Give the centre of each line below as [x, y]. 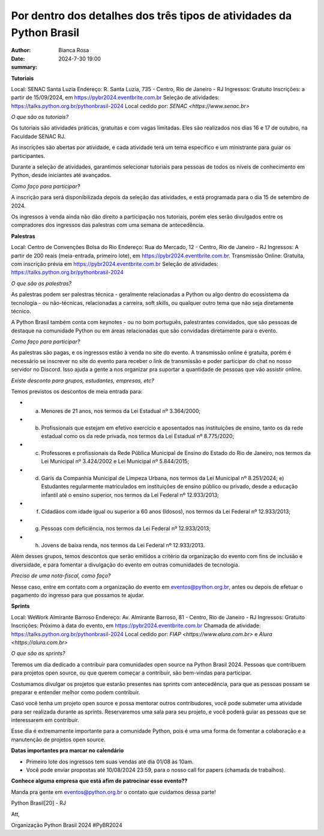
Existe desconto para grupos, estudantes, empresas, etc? [82, 380]
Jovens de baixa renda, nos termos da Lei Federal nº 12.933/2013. [123, 546]
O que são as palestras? [41, 283]
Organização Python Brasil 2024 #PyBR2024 [67, 825]
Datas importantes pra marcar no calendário [67, 751]
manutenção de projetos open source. [58, 739]
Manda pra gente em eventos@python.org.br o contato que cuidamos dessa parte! [113, 792]
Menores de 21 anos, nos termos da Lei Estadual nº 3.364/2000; [121, 410]
